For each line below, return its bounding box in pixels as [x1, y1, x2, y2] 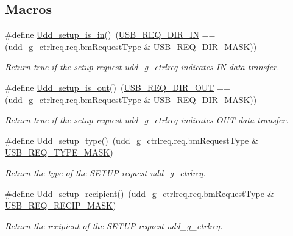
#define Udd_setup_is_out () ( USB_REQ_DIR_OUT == [5, 80, 230, 93]
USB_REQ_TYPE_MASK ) [5, 146, 113, 159]
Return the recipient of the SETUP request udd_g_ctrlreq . [5, 219, 223, 232]
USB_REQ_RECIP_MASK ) [5, 199, 116, 212]
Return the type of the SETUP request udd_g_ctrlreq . [5, 166, 206, 179]
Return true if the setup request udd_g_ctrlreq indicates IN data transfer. [5, 60, 280, 73]
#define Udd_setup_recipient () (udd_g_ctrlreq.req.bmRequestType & [5, 187, 274, 199]
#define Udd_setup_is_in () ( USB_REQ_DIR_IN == [5, 28, 216, 41]
